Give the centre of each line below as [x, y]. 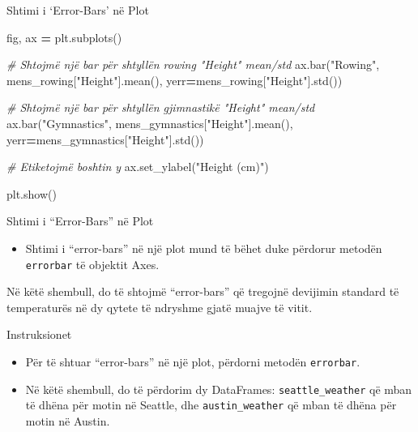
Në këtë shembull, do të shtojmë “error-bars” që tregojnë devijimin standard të [203, 291]
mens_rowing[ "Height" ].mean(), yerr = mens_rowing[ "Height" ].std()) [175, 80]
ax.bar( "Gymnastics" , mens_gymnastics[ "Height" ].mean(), [150, 123]
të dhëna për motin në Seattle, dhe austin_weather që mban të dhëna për [211, 405]
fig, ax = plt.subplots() [64, 37]
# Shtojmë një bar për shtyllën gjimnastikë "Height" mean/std [161, 107]
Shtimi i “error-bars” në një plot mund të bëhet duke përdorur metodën [204, 248]
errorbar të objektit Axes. [92, 264]
